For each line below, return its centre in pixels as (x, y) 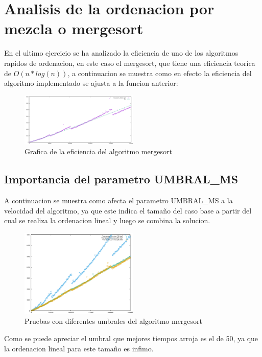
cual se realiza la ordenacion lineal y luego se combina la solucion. (107, 220)
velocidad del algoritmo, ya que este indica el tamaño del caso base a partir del (128, 210)
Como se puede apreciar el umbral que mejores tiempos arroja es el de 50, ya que (131, 338)
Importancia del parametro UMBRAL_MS (121, 179)
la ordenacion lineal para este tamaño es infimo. (79, 348)
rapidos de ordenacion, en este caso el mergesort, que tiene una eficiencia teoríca (130, 63)
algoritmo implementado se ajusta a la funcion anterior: (91, 83)
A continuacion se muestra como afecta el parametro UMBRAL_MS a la (118, 200)
